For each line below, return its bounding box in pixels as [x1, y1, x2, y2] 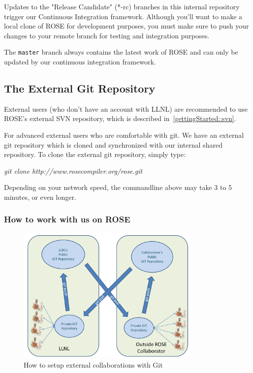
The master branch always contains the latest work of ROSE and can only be [4, 47, 238, 57]
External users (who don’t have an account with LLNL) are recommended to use [4, 103, 248, 114]
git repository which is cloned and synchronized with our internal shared [4, 139, 222, 150]
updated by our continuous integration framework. [4, 57, 156, 67]
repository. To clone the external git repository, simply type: [4, 149, 186, 159]
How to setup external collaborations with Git [24, 359, 163, 370]
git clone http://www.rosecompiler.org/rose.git [4, 165, 143, 176]
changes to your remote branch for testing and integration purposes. [4, 30, 210, 40]
